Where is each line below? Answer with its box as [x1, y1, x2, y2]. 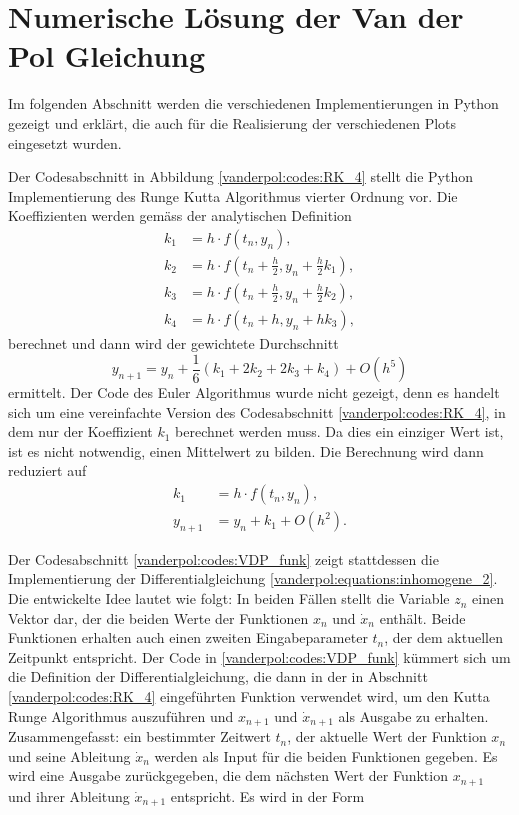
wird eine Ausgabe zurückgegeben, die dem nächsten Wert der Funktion [8, 765, 448, 786]
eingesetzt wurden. [8, 132, 122, 153]
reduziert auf [8, 460, 87, 481]
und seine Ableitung [8, 745, 131, 766]
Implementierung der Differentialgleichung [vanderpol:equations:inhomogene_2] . [8, 568, 498, 589]
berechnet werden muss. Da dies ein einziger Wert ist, [175, 421, 504, 442]
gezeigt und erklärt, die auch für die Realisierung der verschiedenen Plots [8, 112, 457, 133]
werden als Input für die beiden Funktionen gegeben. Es [154, 745, 498, 766]
